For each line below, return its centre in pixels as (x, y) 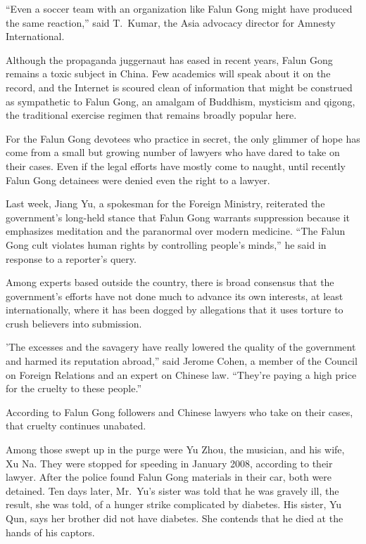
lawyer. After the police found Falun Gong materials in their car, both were (169, 477)
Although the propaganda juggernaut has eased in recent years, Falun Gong (169, 59)
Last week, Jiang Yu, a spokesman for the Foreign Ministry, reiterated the (165, 203)
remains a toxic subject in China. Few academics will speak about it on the (168, 73)
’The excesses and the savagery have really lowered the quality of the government (181, 347)
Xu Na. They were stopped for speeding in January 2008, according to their (169, 463)
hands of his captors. (50, 532)
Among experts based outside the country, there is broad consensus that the (170, 282)
